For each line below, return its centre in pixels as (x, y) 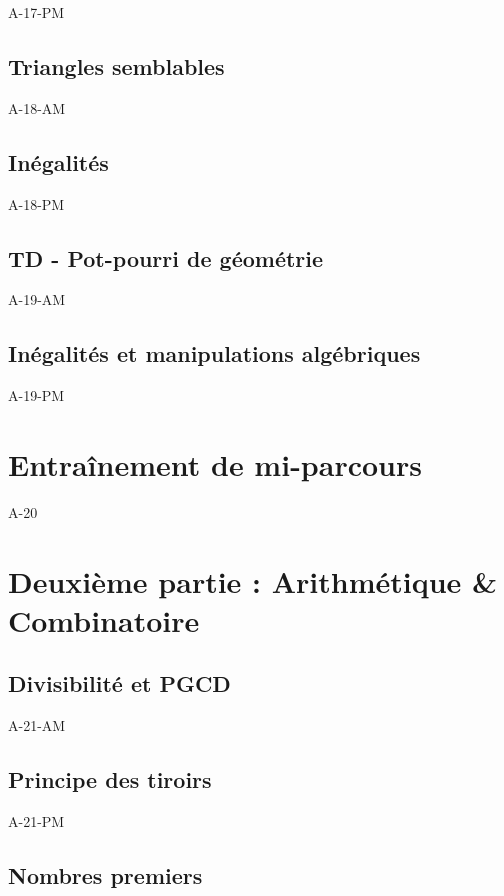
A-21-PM (36, 821)
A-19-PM (36, 395)
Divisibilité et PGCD (119, 683)
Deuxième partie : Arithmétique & (253, 580)
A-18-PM (36, 203)
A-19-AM (37, 299)
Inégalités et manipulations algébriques (214, 353)
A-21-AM (37, 725)
